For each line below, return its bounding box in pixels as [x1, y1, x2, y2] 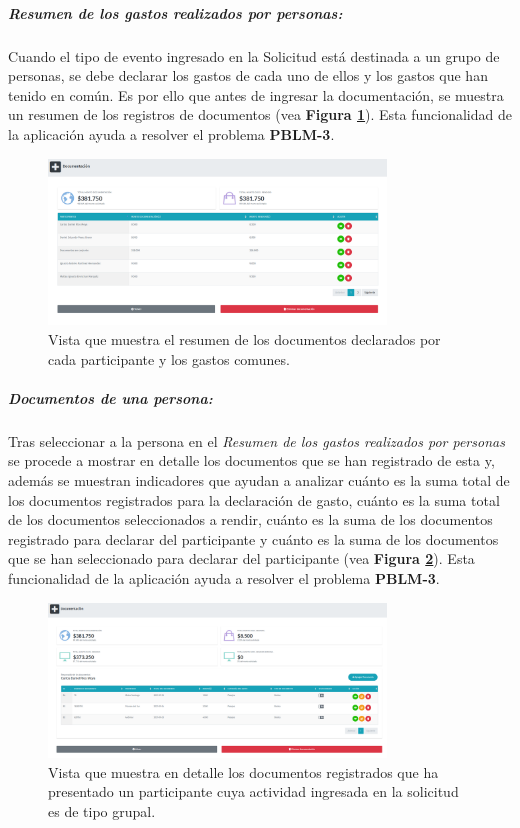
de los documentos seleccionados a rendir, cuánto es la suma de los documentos [8, 509, 493, 530]
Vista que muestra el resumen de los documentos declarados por [48, 329, 441, 350]
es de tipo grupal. [48, 801, 156, 822]
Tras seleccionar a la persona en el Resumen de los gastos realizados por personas [8, 430, 505, 451]
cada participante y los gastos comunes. [48, 348, 290, 369]
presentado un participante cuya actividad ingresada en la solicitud [48, 781, 459, 802]
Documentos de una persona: [8, 387, 213, 408]
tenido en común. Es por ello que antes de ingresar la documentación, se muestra [8, 84, 504, 105]
